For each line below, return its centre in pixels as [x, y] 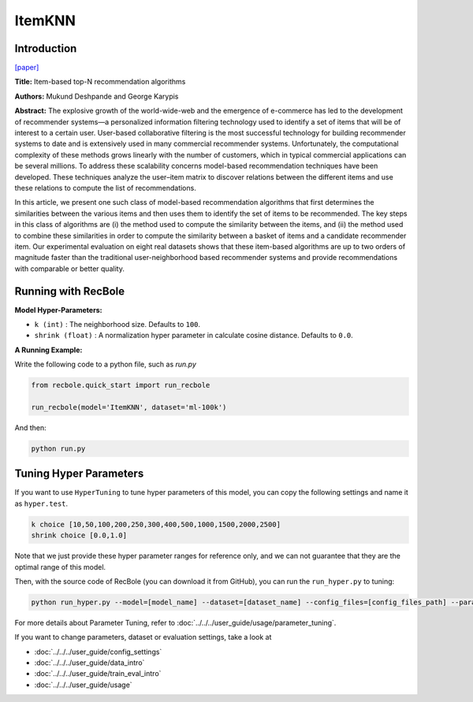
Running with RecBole [70, 291]
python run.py [58, 448]
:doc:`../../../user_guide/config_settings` [98, 652]
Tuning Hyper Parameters [79, 474]
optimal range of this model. [60, 566]
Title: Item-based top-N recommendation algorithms [100, 82]
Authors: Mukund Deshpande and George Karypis [97, 96]
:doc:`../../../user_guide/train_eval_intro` [98, 674]
